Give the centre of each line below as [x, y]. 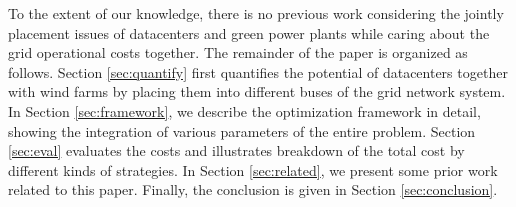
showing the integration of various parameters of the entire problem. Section [242, 130]
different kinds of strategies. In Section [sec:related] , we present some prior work [253, 169]
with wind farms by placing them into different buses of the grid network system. [257, 91]
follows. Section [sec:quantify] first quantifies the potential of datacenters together [258, 71]
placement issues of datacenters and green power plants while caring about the [249, 32]
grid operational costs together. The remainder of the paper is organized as [238, 52]
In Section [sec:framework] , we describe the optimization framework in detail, [244, 110]
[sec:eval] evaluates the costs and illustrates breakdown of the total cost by [236, 150]
